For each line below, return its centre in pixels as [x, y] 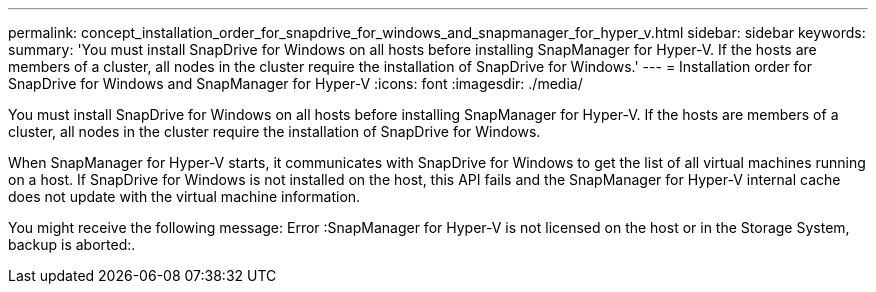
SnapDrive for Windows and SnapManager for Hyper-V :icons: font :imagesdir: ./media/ [295, 83]
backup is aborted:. [72, 244]
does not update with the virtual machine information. [184, 196]
